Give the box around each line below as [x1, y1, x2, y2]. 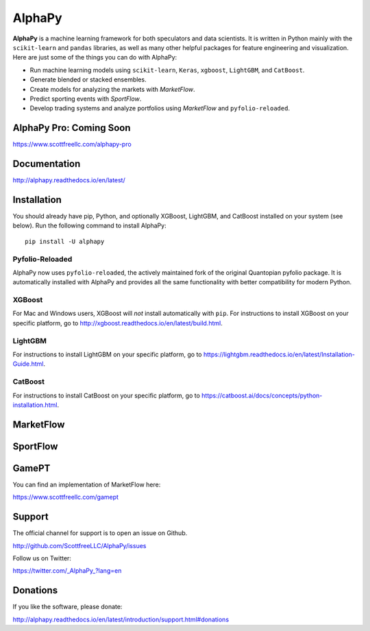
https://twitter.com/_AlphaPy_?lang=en [12, 567, 122, 575]
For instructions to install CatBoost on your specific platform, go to [12, 391, 200, 399]
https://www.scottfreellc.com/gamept [12, 493, 119, 502]
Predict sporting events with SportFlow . [29, 95, 142, 103]
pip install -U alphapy [25, 237, 105, 245]
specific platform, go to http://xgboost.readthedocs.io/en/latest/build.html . [12, 319, 223, 327]
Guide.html [12, 360, 44, 368]
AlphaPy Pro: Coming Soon [12, 122, 131, 134]
